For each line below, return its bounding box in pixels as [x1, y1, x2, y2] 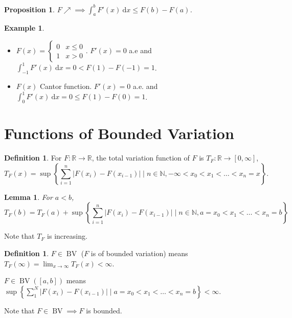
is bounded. [86, 305, 122, 315]
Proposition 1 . [4, 4, 55, 14]
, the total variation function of [92, 152, 190, 163]
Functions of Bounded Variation [4, 123, 234, 144]
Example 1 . [4, 22, 44, 33]
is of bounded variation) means [91, 247, 188, 258]
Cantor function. [39, 81, 92, 92]
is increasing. [47, 231, 87, 241]
